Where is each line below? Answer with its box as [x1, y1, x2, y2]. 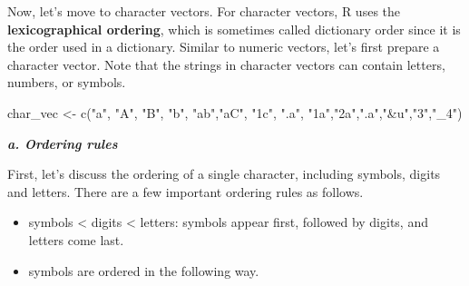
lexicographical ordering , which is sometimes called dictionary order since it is [7, 19, 461, 38]
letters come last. [28, 230, 124, 249]
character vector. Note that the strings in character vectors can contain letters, [7, 54, 445, 74]
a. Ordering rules [7, 133, 118, 153]
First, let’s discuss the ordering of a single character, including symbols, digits [7, 164, 441, 183]
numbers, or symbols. [7, 73, 126, 92]
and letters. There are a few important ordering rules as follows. [7, 182, 364, 201]
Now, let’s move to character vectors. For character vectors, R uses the [7, 2, 401, 20]
